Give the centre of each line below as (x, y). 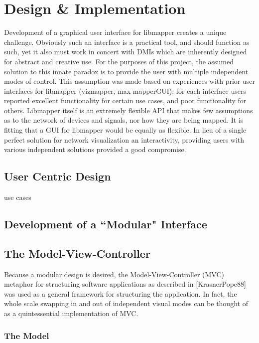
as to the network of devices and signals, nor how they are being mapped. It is (124, 120)
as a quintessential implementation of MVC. (71, 313)
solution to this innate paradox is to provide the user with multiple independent (126, 71)
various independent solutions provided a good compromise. (95, 149)
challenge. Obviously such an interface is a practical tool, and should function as (127, 42)
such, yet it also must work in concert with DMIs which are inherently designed (126, 52)
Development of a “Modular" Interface (106, 224)
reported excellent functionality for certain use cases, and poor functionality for (125, 100)
